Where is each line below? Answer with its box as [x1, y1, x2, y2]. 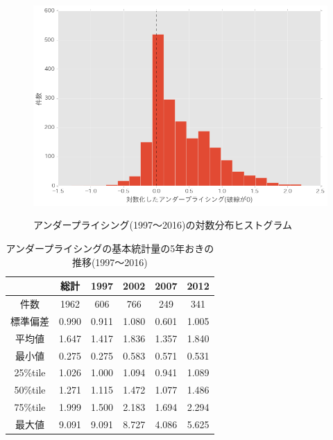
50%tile [14, 382, 46, 397]
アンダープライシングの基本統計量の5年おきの [6, 241, 214, 256]
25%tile [14, 365, 46, 380]
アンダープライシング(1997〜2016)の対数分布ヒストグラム [33, 218, 293, 232]
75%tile [14, 400, 46, 414]
